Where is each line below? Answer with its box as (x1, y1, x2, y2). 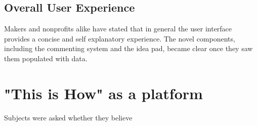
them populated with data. (4, 53, 88, 63)
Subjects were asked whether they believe (4, 112, 133, 122)
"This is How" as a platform (4, 82, 203, 103)
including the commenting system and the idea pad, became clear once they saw (4, 43, 253, 54)
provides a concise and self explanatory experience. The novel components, (4, 33, 235, 44)
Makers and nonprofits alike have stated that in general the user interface (4, 23, 232, 34)
